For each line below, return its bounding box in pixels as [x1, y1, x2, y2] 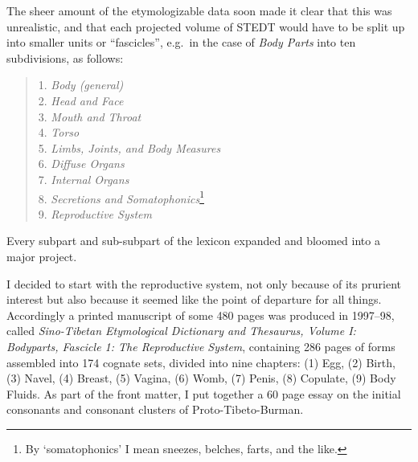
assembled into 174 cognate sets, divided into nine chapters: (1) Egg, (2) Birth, [6, 354, 395, 370]
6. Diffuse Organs [38, 155, 125, 172]
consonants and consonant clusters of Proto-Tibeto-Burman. [6, 401, 304, 418]
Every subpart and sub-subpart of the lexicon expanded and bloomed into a [6, 232, 380, 249]
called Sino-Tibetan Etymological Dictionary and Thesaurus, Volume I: [6, 322, 356, 339]
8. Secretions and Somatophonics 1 [38, 187, 204, 206]
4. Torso [38, 124, 80, 141]
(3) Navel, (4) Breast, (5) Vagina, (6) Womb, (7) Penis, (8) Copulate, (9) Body [6, 370, 396, 386]
